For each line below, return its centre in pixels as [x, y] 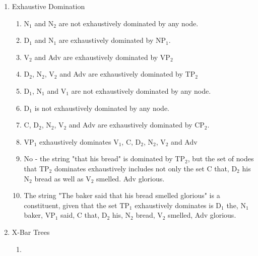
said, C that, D [84, 215]
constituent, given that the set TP [77, 205]
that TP [37, 168]
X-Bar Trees [31, 232]
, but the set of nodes [221, 158]
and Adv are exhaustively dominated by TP [127, 74]
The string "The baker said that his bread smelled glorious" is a [122, 195]
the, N [236, 205]
